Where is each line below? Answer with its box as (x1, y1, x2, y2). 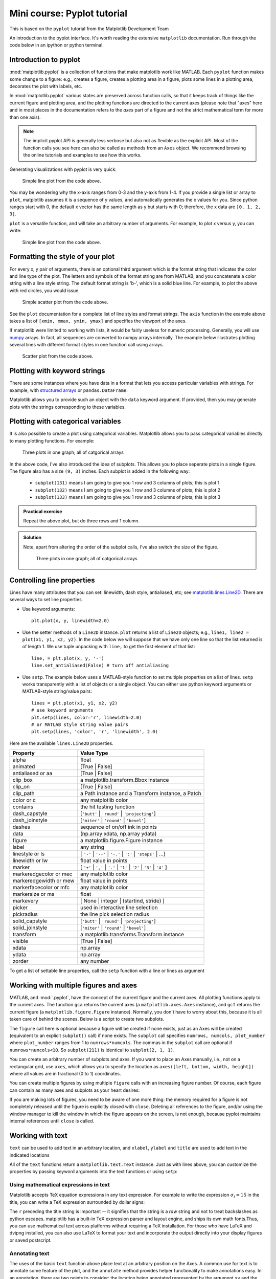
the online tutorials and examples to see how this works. (23, 152, 142, 158)
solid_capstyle (12, 917, 47, 924)
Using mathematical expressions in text (9, 1181, 110, 1188)
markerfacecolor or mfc (12, 884, 70, 891)
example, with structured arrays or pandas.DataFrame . (9, 387, 128, 393)
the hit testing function (80, 803, 135, 810)
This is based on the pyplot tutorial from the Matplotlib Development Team (9, 26, 169, 32)
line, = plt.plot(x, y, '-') (31, 655, 104, 661)
